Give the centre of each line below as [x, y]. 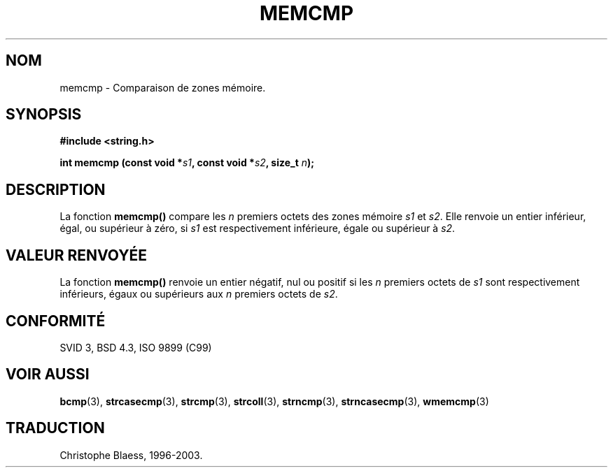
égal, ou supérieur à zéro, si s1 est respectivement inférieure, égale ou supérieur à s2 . [258, 228]
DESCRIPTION [56, 189]
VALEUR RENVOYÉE [76, 255]
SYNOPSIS [44, 115]
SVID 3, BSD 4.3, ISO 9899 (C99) [136, 347]
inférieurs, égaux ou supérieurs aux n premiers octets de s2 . [199, 294]
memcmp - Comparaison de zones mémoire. [163, 87]
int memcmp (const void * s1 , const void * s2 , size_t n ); [187, 163]
